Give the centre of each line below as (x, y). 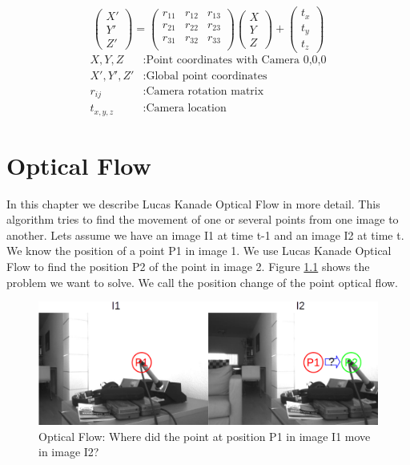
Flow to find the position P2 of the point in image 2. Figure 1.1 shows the (188, 267)
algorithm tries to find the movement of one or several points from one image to (203, 219)
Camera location (186, 109)
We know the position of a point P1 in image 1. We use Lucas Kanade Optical (199, 251)
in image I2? (69, 452)
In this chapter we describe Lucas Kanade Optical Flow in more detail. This (193, 203)
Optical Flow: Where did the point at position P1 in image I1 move (205, 436)
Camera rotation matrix (205, 91)
